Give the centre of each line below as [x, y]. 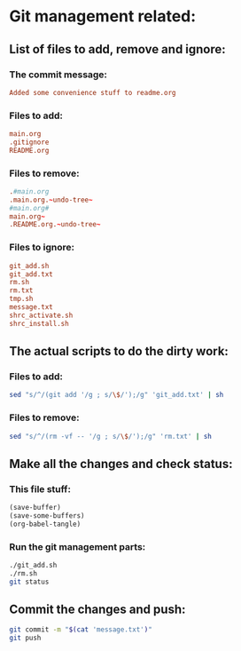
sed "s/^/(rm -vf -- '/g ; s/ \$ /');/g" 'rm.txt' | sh [111, 436]
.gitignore [29, 142]
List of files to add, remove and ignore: [117, 49]
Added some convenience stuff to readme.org [93, 92]
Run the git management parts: [78, 546]
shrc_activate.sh [41, 315]
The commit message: [58, 75]
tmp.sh [21, 299]
